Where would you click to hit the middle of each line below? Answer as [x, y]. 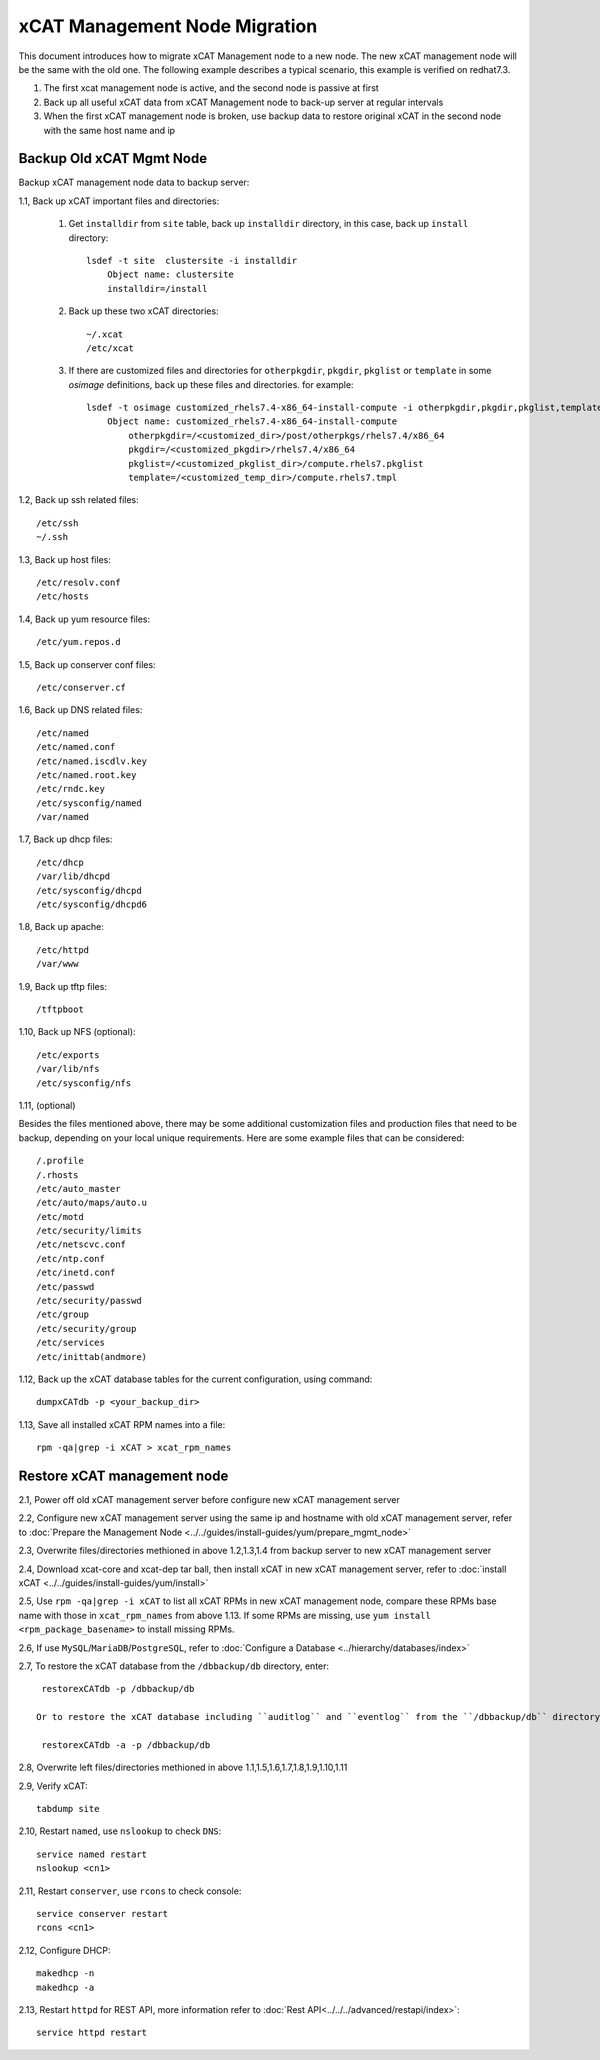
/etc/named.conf [76, 747]
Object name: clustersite [170, 274]
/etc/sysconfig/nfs [84, 1083]
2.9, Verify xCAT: [53, 1786]
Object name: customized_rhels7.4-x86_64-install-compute [252, 421]
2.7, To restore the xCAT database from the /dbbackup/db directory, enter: [174, 1666]
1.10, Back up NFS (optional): [77, 1032]
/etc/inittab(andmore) [92, 1356]
